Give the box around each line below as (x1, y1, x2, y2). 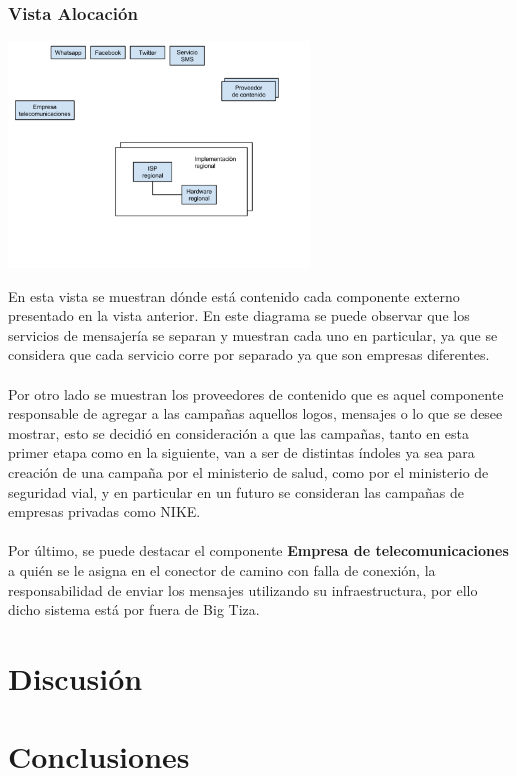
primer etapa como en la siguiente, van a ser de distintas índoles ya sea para (8, 442, 475, 463)
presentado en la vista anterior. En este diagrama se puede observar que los (8, 305, 470, 326)
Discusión (8, 657, 143, 698)
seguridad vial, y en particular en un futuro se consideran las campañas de (8, 481, 464, 502)
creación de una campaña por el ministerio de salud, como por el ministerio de (8, 461, 489, 482)
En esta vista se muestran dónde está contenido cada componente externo (8, 285, 460, 306)
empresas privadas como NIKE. (8, 501, 201, 522)
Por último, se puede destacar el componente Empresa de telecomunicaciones (8, 540, 509, 561)
